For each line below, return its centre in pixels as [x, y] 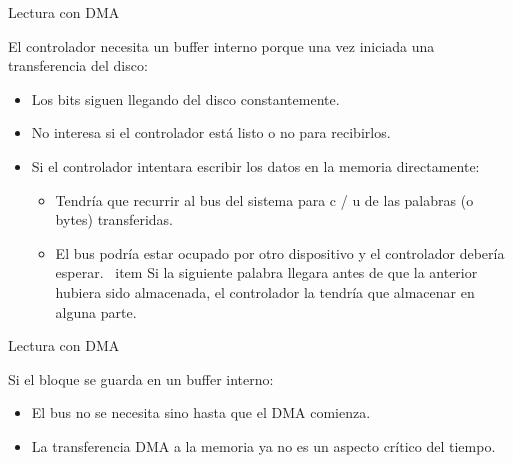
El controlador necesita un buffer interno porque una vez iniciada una [221, 45]
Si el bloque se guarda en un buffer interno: [141, 378]
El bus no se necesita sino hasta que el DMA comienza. [201, 412]
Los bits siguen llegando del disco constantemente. [185, 98]
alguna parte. [96, 311]
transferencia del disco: [78, 65]
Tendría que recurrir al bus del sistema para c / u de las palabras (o [264, 199]
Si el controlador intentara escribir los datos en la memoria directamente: [255, 165]
